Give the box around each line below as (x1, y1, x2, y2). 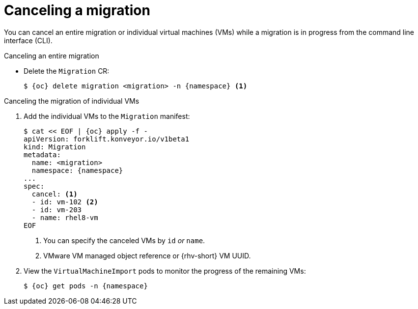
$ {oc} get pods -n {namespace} (24, 281, 148, 290)
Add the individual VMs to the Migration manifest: (24, 112, 190, 120)
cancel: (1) (31, 190, 78, 198)
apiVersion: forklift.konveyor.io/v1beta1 (24, 135, 190, 143)
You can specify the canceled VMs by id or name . (43, 236, 205, 245)
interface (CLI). (4, 36, 53, 45)
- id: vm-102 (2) (31, 197, 98, 206)
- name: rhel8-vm (31, 213, 98, 222)
